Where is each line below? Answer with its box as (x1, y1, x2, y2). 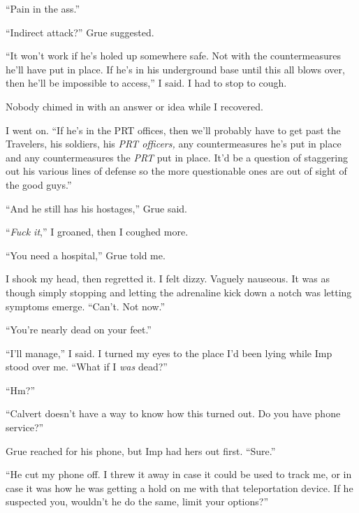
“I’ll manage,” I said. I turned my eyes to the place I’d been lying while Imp (6, 345, 332, 360)
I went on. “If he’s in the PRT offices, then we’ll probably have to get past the (6, 122, 341, 137)
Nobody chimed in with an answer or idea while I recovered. (6, 99, 263, 113)
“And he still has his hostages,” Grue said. (6, 201, 187, 215)
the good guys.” (6, 177, 72, 192)
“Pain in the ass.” (6, 1, 80, 15)
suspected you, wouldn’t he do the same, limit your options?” (6, 494, 269, 509)
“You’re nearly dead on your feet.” (6, 322, 152, 337)
